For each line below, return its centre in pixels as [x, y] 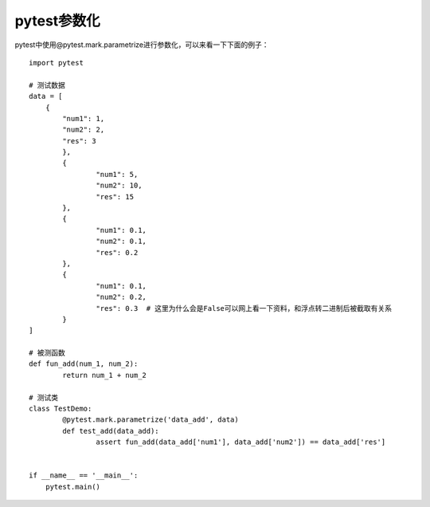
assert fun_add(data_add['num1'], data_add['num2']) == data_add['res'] [241, 442]
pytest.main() [73, 487]
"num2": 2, [84, 130]
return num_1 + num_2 [105, 375]
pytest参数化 [58, 21]
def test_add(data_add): [111, 431]
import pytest [56, 63]
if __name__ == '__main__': [84, 476]
